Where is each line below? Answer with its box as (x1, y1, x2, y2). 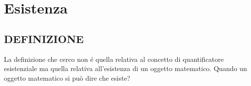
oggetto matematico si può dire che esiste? (4, 72, 131, 83)
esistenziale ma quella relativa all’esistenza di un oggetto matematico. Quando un (4, 63, 247, 73)
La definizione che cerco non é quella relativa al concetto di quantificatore (4, 54, 224, 64)
